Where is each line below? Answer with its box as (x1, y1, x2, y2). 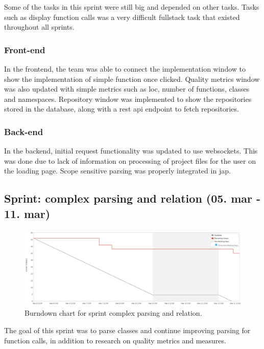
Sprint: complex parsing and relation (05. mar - (4, 190, 261, 206)
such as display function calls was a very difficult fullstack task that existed (4, 11, 240, 22)
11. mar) (4, 205, 51, 221)
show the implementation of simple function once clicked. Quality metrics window (4, 73, 260, 84)
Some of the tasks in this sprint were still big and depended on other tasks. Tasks (4, 2, 259, 12)
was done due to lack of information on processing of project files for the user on (4, 155, 256, 166)
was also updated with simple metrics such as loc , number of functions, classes (4, 83, 250, 94)
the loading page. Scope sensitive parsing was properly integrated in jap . (4, 165, 231, 176)
